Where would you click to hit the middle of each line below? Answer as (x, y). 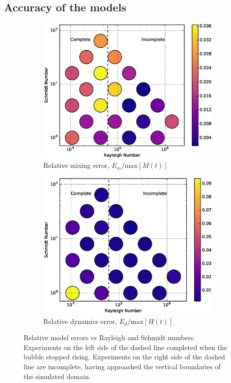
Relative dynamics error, (80, 321)
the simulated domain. (57, 376)
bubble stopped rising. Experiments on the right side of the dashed (124, 357)
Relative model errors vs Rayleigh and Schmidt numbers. (110, 337)
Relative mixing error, (76, 165)
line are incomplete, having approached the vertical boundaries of (122, 366)
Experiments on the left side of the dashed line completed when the (125, 347)
